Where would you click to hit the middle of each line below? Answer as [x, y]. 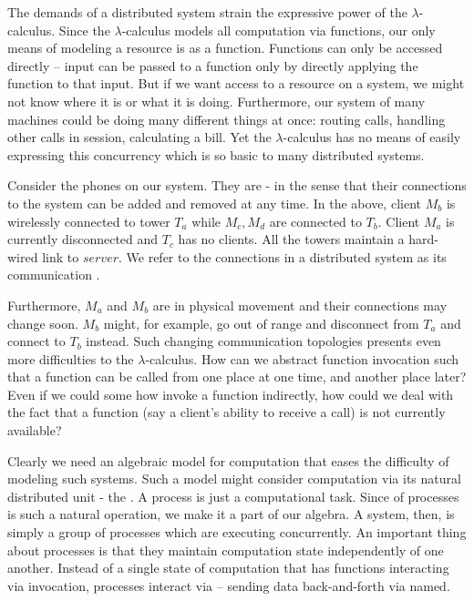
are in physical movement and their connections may [300, 305]
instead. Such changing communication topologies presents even [263, 341]
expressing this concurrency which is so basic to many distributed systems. [216, 154]
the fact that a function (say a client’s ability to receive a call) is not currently [227, 412]
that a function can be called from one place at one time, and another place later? [237, 377]
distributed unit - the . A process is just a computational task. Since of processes [233, 496]
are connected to [315, 221]
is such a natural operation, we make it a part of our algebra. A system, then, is [231, 514]
